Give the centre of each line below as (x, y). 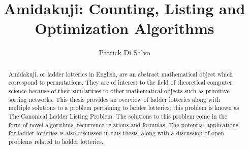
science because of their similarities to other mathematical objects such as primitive (119, 91)
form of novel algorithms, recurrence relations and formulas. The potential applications (123, 124)
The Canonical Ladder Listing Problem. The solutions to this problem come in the (118, 116)
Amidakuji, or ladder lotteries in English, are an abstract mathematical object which (120, 74)
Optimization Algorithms (124, 28)
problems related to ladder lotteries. (56, 141)
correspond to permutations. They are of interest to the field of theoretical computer (120, 82)
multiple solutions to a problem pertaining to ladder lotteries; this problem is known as (124, 108)
